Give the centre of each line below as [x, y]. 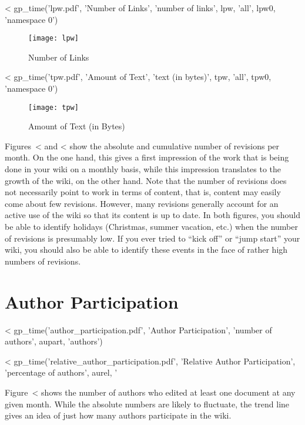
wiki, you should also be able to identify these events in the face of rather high [146, 250]
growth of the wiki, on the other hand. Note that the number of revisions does [146, 180]
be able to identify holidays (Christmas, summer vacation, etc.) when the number [151, 227]
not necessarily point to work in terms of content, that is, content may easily [143, 192]
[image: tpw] [53, 107]
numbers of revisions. [43, 261]
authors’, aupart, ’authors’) [54, 341]
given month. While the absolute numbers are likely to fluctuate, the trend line [147, 404]
